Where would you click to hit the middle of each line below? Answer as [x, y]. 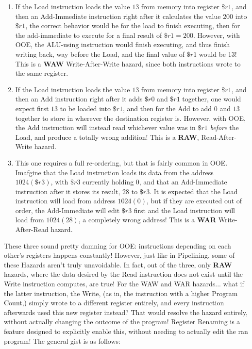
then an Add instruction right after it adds [79, 99]
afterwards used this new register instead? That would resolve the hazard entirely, [126, 312]
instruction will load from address [65, 201]
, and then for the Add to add [167, 108]
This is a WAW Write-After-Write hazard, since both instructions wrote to [128, 63]
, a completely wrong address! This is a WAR [147, 220]
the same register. [42, 73]
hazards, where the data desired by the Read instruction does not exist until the [123, 274]
